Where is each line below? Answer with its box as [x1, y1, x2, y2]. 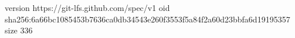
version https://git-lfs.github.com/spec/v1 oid [5, 2, 170, 13]
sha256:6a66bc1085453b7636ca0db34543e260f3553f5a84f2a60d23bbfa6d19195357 [5, 13, 290, 25]
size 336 [5, 24, 33, 36]
